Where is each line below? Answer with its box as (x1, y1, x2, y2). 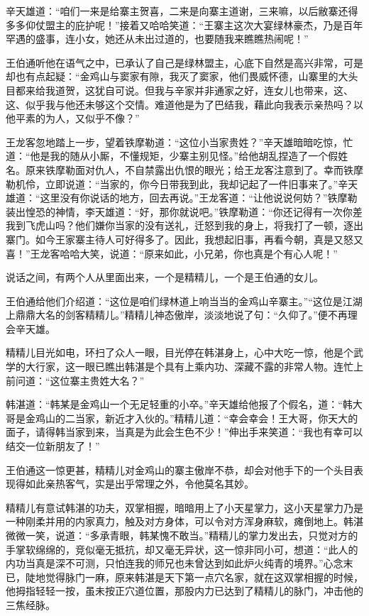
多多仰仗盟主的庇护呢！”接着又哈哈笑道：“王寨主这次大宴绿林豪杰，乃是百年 (6, 17, 363, 32)
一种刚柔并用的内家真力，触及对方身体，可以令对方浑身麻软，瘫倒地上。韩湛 (6, 514, 363, 529)
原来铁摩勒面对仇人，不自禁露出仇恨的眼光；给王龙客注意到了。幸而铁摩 (25, 162, 363, 177)
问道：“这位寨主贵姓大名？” (15, 373, 145, 387)
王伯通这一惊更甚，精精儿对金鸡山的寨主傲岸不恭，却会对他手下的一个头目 (6, 462, 353, 477)
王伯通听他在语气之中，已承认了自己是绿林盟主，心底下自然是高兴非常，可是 (6, 55, 363, 70)
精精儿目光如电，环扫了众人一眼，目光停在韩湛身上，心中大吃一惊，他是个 (6, 345, 353, 360)
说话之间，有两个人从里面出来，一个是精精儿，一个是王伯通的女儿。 (6, 270, 324, 285)
